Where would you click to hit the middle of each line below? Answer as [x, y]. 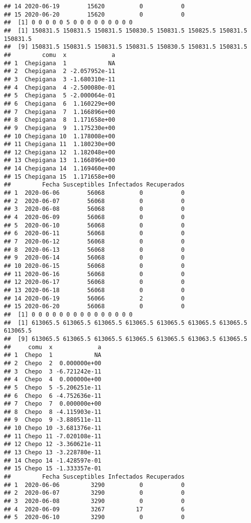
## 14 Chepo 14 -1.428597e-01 [53, 460]
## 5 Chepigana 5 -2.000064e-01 [60, 96]
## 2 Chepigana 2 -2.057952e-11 [60, 71]
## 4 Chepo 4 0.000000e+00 [53, 380]
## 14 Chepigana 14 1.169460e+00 [60, 169]
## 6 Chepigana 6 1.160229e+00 [60, 103]
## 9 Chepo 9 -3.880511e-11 [53, 420]
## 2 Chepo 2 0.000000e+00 [53, 363]
